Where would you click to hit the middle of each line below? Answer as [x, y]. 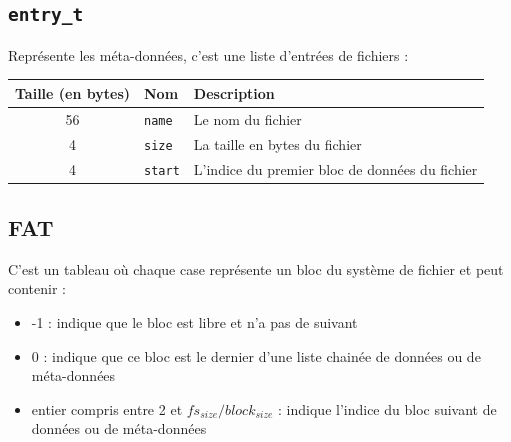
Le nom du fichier [247, 118]
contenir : [37, 288]
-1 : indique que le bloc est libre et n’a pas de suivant [194, 322]
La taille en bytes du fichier [277, 143]
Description [234, 92]
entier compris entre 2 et [107, 408]
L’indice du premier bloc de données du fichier [335, 168]
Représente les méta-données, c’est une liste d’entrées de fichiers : [208, 54]
